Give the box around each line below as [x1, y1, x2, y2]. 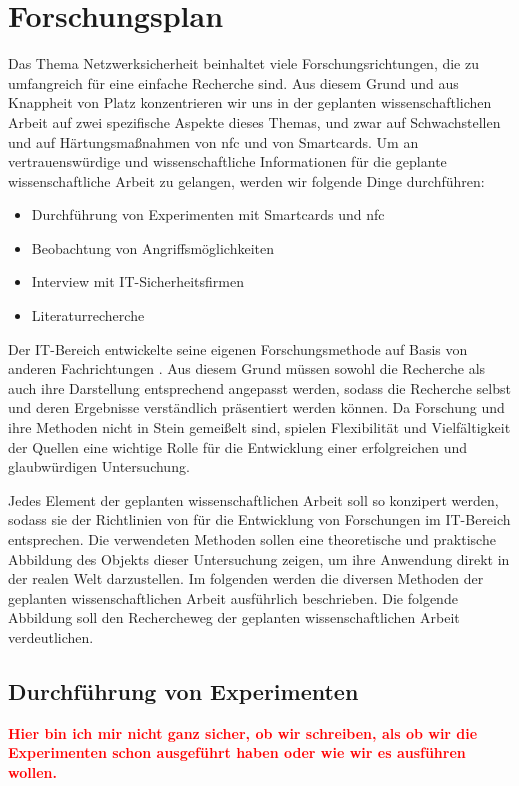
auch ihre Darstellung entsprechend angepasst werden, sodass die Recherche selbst [8, 377, 511, 398]
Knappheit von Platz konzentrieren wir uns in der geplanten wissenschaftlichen [8, 92, 492, 113]
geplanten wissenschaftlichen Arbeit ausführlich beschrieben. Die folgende [8, 587, 458, 608]
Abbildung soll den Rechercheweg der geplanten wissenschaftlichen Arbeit [8, 607, 460, 628]
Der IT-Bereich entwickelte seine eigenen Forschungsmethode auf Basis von [8, 338, 468, 359]
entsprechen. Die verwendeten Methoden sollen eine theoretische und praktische [8, 529, 496, 549]
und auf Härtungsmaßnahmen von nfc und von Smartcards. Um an [8, 131, 419, 152]
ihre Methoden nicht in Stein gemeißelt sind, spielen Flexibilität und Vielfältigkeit [8, 417, 511, 438]
